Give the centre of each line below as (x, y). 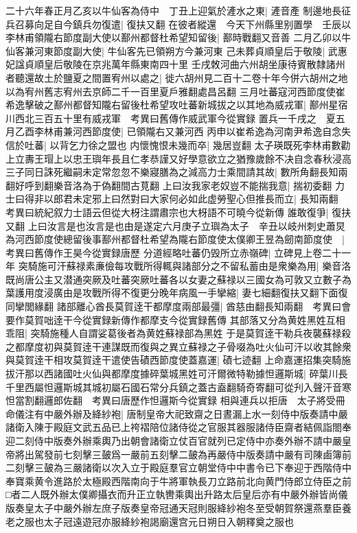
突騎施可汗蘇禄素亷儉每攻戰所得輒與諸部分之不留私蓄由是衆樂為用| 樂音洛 (185, 266)
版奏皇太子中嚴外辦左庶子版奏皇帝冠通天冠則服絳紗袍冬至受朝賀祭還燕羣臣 (174, 507)
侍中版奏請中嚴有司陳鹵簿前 (289, 454)
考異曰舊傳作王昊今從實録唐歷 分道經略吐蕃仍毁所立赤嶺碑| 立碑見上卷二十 (174, 252)
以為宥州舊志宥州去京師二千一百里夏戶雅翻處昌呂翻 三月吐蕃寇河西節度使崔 (175, 91)
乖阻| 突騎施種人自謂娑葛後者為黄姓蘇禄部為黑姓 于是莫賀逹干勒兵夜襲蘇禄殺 (178, 333)
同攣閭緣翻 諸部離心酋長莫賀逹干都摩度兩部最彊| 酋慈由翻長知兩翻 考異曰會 (178, 306)
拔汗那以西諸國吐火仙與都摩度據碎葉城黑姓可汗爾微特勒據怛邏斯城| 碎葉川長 (177, 374)
